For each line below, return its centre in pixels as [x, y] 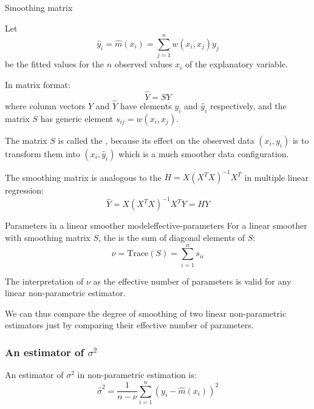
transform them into [43, 153]
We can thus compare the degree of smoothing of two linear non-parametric [146, 313]
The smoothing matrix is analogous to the [83, 177]
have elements [146, 105]
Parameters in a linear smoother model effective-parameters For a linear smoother [156, 225]
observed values [143, 64]
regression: [25, 190]
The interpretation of [44, 281]
